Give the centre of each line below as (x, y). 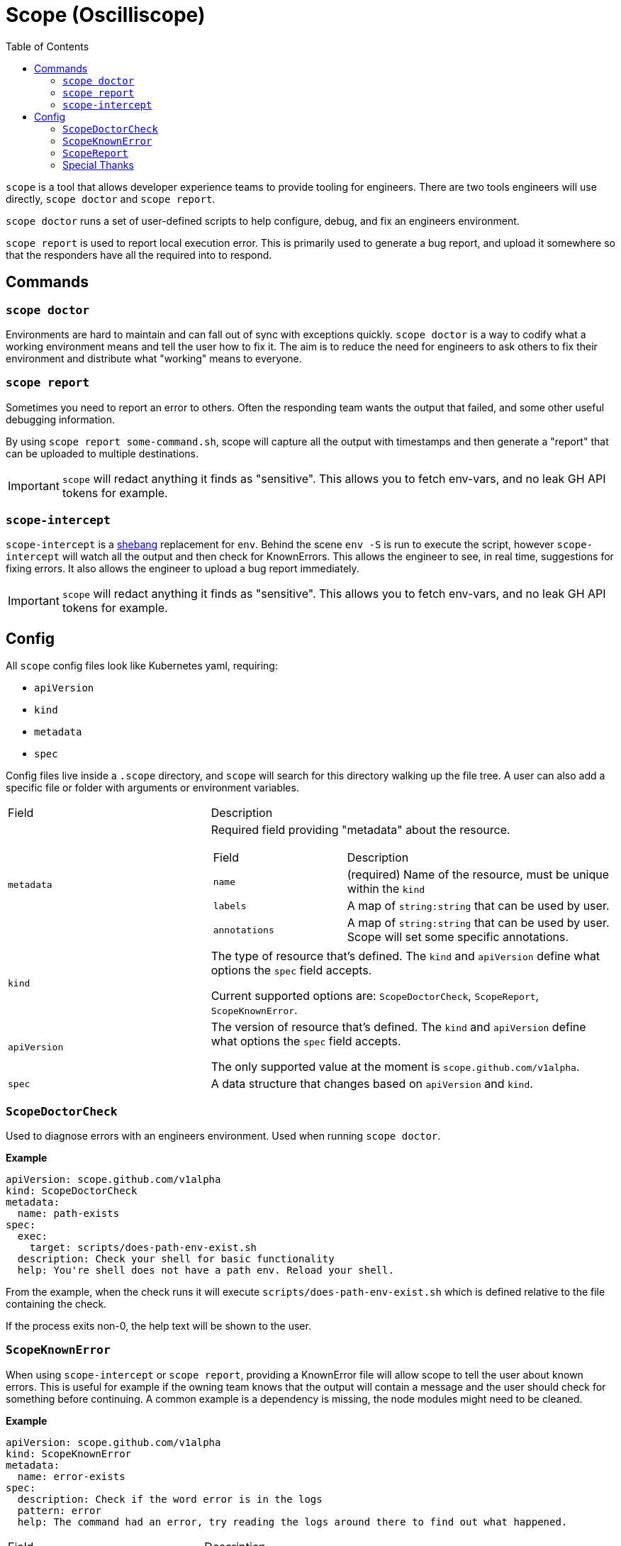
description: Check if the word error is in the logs (170, 1499)
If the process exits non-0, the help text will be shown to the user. (158, 1326)
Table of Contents (47, 46)
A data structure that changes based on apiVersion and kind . (372, 1084)
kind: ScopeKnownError (69, 1453)
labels (230, 906)
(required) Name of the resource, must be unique (478, 875)
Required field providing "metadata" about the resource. (360, 830)
